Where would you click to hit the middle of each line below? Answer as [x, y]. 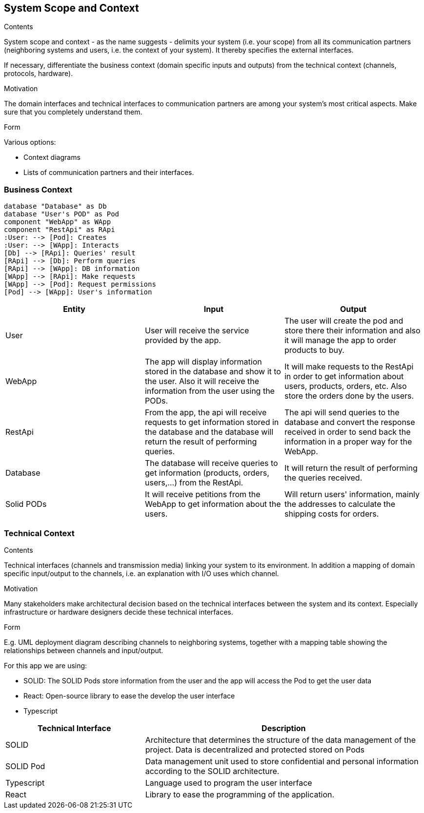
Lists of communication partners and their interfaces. [109, 173]
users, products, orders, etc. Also [345, 386]
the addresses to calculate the [340, 504]
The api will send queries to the [342, 413]
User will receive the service [197, 331]
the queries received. [323, 478]
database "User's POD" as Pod [62, 214]
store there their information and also [352, 331]
